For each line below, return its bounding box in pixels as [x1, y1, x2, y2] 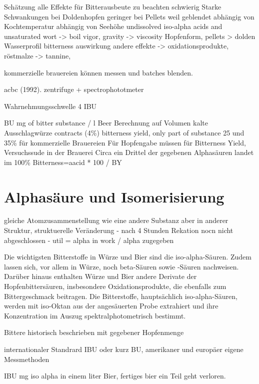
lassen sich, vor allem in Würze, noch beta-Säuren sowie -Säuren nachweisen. [4, 261, 239, 271]
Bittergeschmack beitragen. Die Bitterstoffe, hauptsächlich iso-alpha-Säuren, [4, 290, 237, 301]
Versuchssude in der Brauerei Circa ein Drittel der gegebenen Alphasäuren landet [4, 147, 254, 157]
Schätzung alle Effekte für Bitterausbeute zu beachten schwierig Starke [4, 1, 221, 11]
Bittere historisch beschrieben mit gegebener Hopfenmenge [4, 327, 184, 337]
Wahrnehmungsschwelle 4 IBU [4, 100, 97, 111]
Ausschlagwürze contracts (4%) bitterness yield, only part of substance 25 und [4, 127, 244, 137]
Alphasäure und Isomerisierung [4, 186, 224, 206]
